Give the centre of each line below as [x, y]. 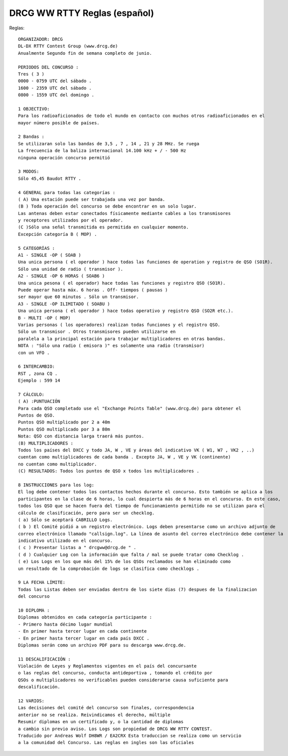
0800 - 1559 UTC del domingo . [56, 95]
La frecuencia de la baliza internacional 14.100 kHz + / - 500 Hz [102, 151]
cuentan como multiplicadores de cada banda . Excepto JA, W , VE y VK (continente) [125, 457]
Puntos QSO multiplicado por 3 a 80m [64, 429]
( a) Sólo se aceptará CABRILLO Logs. [66, 520]
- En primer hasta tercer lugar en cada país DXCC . [84, 638]
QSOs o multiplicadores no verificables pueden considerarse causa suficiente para [123, 680]
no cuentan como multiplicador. [58, 464]
